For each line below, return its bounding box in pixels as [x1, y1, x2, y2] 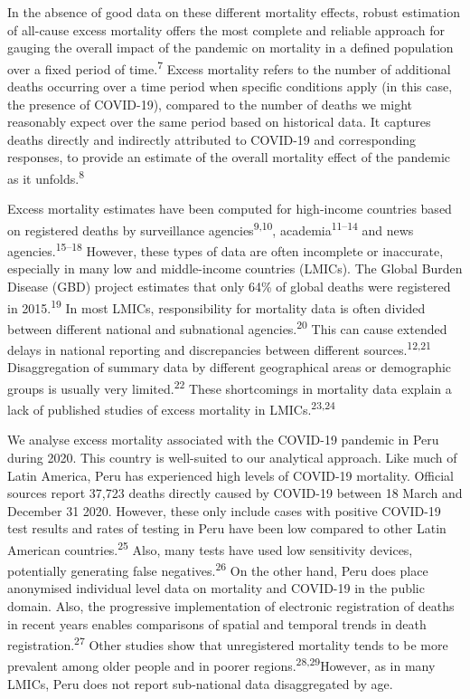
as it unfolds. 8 [7, 167, 84, 187]
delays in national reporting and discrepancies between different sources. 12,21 [7, 338, 431, 359]
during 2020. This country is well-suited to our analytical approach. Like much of [7, 447, 457, 466]
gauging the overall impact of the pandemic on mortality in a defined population [7, 38, 454, 57]
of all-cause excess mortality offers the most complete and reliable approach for [7, 20, 445, 39]
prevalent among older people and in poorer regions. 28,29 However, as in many [7, 654, 436, 675]
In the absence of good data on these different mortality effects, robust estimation [7, 3, 460, 21]
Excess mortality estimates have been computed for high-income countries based [7, 199, 452, 218]
